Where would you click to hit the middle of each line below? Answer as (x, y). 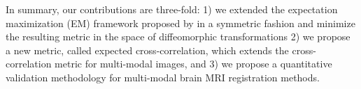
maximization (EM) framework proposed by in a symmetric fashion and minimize (180, 23)
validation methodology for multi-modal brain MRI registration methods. (163, 77)
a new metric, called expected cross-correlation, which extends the (147, 50)
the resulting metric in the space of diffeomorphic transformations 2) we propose (178, 37)
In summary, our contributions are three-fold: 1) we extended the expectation (172, 9)
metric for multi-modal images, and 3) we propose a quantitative (193, 64)
